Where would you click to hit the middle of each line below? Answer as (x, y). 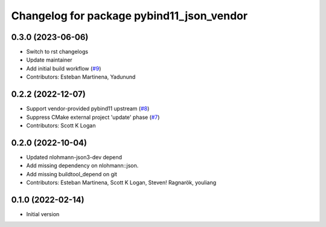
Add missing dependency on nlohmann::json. (82, 165)
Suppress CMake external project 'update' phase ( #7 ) (93, 117)
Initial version (43, 214)
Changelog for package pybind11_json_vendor (129, 16)
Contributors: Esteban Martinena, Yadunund (81, 77)
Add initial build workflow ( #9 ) (64, 68)
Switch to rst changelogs (57, 52)
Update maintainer (49, 60)
